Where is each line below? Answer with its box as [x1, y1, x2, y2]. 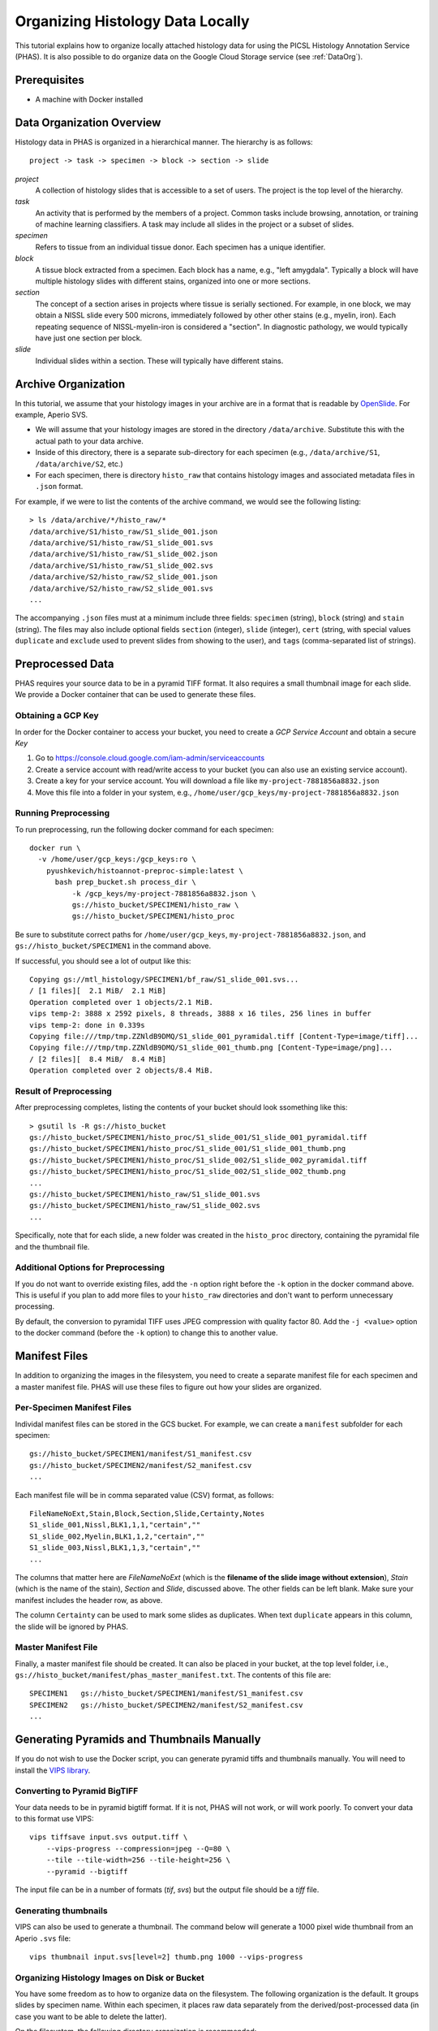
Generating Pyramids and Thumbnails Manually [15, 1733, 261, 1747]
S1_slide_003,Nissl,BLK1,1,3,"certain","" [29, 1544, 201, 1552]
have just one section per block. [35, 333, 143, 343]
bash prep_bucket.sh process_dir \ [54, 877, 196, 887]
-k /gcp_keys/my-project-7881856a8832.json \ [71, 889, 256, 898]
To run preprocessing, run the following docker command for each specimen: [15, 825, 274, 834]
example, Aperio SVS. [15, 410, 88, 420]
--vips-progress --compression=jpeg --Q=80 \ [45, 1844, 231, 1853]
